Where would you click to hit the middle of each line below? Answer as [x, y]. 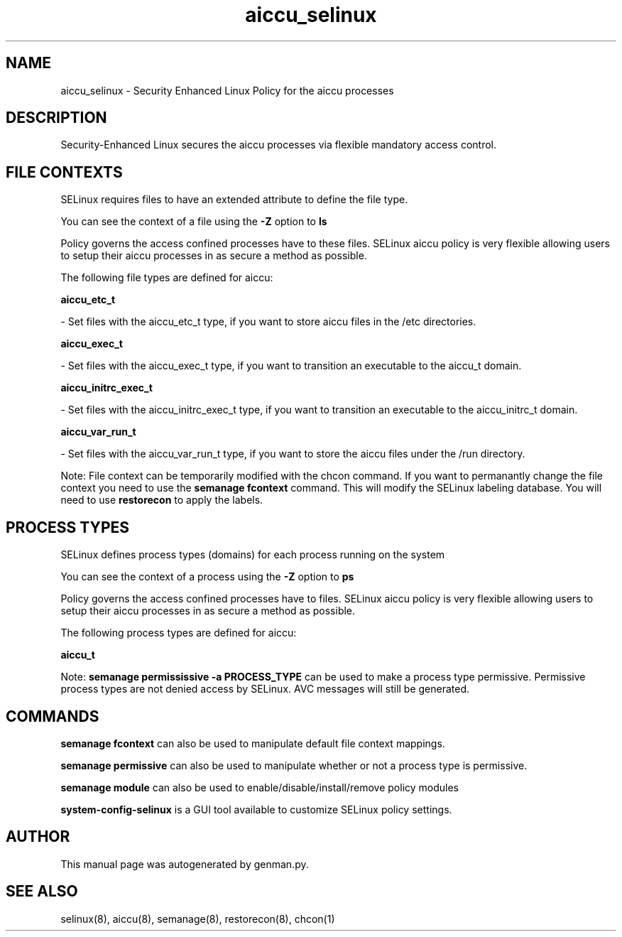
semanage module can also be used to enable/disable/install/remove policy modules [260, 787]
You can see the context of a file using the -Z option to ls [194, 222]
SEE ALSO [42, 892]
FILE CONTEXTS [64, 172]
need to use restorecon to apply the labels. [162, 500]
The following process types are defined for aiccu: [179, 633]
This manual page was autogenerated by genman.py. [185, 864]
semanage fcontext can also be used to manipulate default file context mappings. [253, 743]
